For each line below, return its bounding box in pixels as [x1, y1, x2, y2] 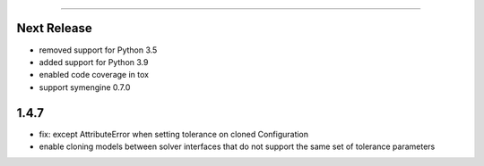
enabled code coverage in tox [39, 70, 150, 80]
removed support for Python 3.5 [39, 45, 158, 55]
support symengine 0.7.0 [39, 81, 131, 93]
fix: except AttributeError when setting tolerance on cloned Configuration [39, 129, 309, 139]
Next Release [16, 21, 93, 36]
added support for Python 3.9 [39, 56, 149, 67]
